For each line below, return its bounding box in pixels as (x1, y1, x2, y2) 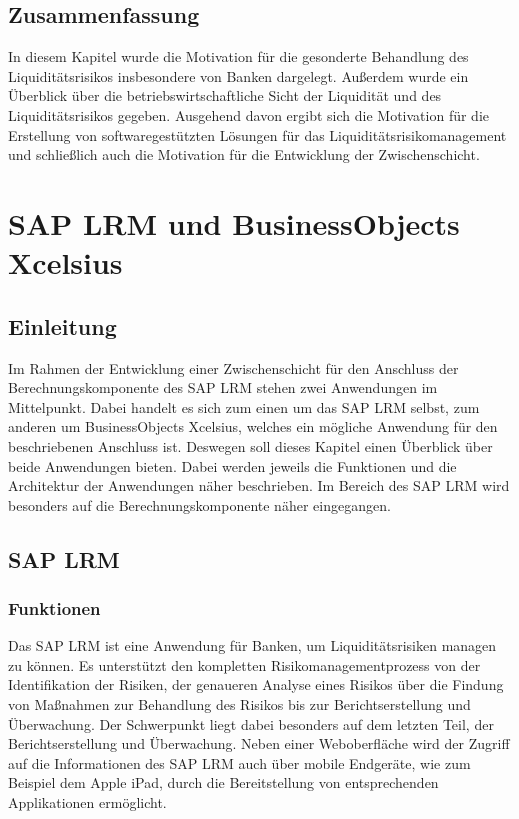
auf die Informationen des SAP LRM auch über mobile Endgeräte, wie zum (8, 752, 471, 773)
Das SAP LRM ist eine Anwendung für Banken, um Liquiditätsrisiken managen (8, 635, 497, 656)
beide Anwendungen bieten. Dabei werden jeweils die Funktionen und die (8, 455, 457, 476)
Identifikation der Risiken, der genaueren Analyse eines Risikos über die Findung (8, 674, 504, 695)
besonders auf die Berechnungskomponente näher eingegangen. (8, 494, 391, 515)
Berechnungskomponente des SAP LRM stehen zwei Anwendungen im (8, 377, 438, 398)
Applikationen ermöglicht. (8, 792, 167, 813)
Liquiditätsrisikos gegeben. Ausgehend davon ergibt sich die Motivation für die (8, 104, 490, 125)
